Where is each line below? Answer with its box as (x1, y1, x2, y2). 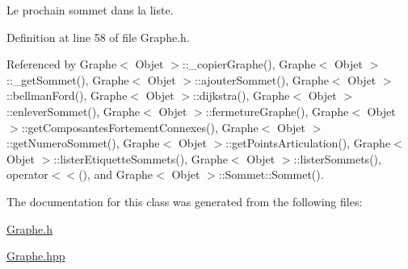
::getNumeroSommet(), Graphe (6, 134, 160, 151)
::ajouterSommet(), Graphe (195, 71, 329, 88)
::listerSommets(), (293, 150, 381, 167)
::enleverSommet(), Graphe (6, 102, 141, 119)
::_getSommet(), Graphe (6, 71, 129, 88)
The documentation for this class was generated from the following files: (6, 192, 363, 209)
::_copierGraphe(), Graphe (182, 56, 316, 72)
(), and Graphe (78, 166, 154, 183)
